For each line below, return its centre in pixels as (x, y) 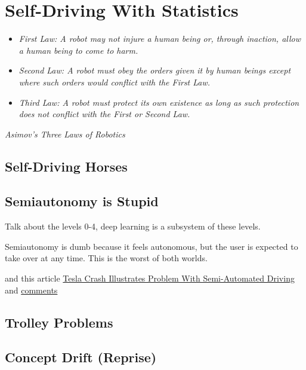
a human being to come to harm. (78, 50)
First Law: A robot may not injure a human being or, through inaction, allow (160, 39)
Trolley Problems (59, 322)
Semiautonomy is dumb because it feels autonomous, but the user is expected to (152, 246)
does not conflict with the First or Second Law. (104, 114)
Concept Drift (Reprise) (81, 357)
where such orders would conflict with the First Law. (115, 82)
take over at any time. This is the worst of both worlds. (106, 258)
